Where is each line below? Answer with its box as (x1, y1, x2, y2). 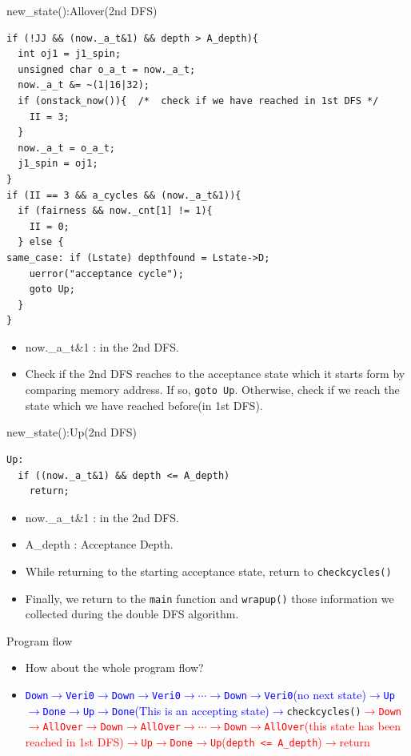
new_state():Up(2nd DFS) (6, 424, 138, 440)
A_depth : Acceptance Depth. (25, 536, 174, 553)
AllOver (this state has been (264, 718, 401, 734)
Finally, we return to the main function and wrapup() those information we (25, 589, 394, 606)
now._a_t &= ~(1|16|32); (18, 79, 150, 91)
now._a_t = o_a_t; (18, 142, 116, 154)
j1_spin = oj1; (18, 158, 98, 170)
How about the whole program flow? (25, 659, 204, 676)
